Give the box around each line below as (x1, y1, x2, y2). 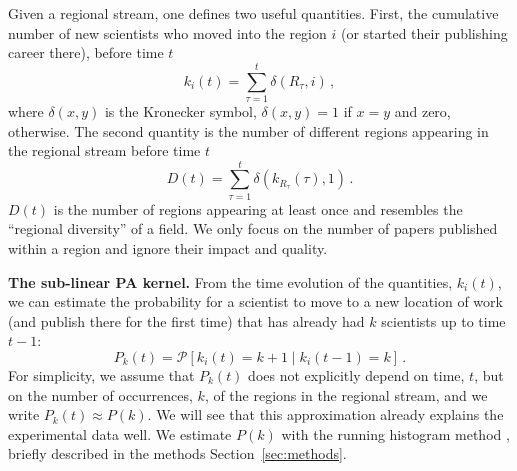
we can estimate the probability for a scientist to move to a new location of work (8, 291, 503, 312)
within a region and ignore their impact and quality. (8, 238, 328, 258)
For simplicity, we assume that (8, 364, 195, 385)
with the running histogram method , (281, 423, 510, 444)
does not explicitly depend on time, (248, 364, 465, 385)
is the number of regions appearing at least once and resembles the (53, 198, 463, 219)
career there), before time (8, 42, 164, 63)
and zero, (394, 100, 451, 121)
